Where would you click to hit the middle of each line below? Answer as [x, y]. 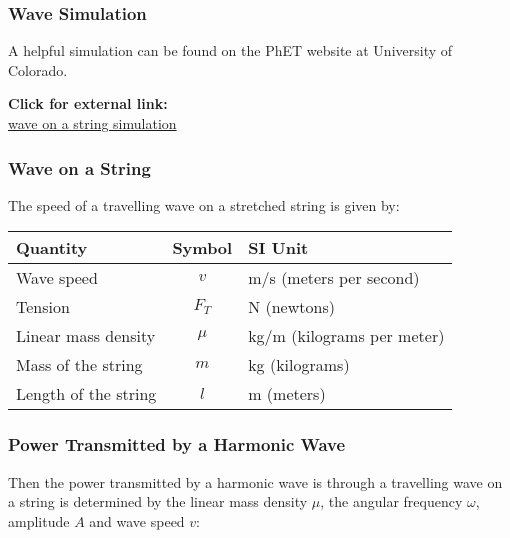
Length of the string [86, 394]
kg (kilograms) [299, 365]
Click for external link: [88, 103]
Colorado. [38, 69]
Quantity [52, 248]
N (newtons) [291, 307]
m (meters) [287, 394]
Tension [43, 307]
